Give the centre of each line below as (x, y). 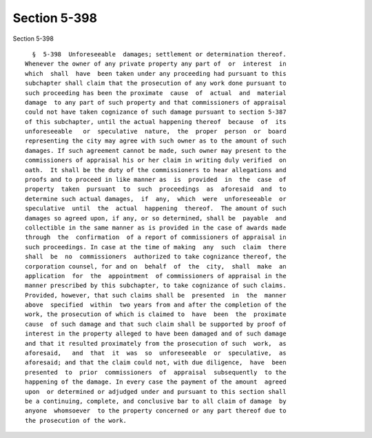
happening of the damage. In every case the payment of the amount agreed (156, 382)
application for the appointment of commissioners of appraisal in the (156, 276)
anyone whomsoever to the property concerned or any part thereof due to (156, 411)
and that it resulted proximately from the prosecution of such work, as (156, 343)
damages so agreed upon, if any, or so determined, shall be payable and (156, 218)
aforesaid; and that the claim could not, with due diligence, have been (156, 363)
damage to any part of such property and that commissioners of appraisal (156, 102)
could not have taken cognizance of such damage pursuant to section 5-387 (156, 112)
